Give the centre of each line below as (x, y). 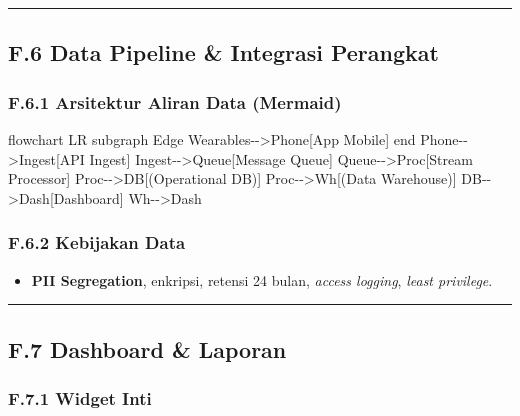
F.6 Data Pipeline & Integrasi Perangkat (223, 52)
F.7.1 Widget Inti (80, 397)
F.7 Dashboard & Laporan (147, 348)
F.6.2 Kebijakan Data (97, 242)
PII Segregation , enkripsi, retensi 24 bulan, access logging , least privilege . (262, 279)
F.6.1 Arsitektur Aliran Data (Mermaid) (175, 101)
